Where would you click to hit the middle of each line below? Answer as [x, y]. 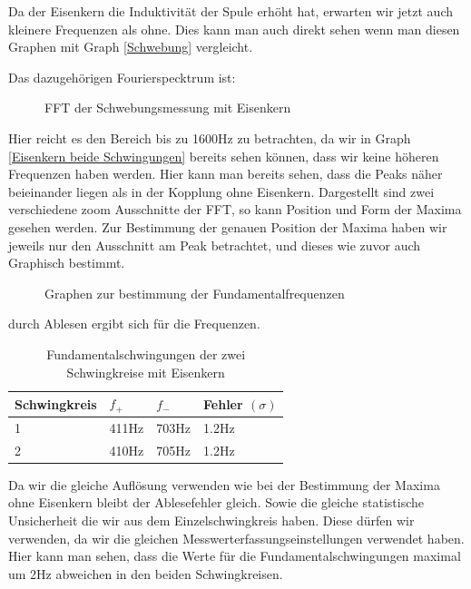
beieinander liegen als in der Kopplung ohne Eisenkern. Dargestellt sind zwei [221, 191]
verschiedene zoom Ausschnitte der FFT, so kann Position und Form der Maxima [235, 209]
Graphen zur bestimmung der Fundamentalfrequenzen [195, 293]
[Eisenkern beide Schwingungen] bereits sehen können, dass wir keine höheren [224, 156]
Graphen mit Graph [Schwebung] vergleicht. [131, 47]
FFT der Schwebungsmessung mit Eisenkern [168, 108]
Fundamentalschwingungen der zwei [146, 353]
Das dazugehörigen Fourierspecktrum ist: [122, 77]
